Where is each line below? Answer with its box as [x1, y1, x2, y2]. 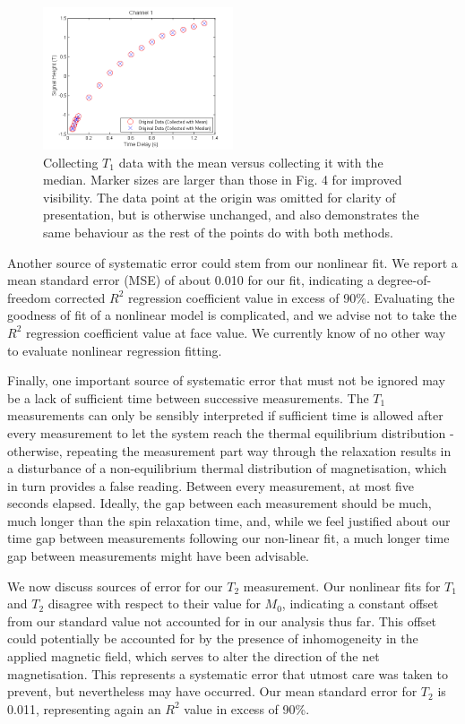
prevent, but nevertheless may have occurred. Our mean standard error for [7, 682, 418, 701]
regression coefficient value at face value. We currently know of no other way [25, 323, 446, 341]
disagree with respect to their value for [47, 594, 261, 613]
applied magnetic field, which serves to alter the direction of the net [7, 647, 380, 666]
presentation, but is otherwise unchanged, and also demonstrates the [43, 205, 419, 224]
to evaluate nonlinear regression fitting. [7, 340, 222, 359]
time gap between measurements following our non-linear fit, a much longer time [7, 529, 450, 547]
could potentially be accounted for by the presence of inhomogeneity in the [7, 629, 418, 648]
